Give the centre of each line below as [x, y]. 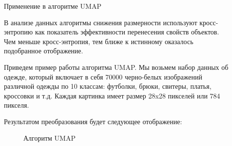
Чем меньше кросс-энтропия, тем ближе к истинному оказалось [99, 41]
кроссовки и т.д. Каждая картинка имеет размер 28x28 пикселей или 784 [112, 95]
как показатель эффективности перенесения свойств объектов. [127, 32]
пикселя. [17, 105]
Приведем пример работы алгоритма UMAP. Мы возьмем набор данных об [116, 67]
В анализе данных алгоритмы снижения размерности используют [101, 22]
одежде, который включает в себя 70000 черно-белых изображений [103, 76]
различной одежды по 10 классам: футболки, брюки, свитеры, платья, [108, 86]
